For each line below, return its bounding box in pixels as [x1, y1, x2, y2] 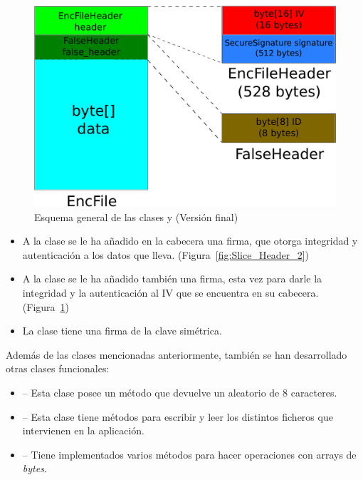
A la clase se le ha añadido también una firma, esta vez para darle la [22, 271, 322, 286]
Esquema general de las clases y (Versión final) [34, 209, 238, 224]
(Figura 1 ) [22, 299, 70, 314]
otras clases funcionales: [6, 361, 110, 376]
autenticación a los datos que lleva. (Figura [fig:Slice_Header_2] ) [22, 247, 309, 262]
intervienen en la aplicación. [22, 423, 144, 438]
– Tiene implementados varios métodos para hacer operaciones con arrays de [22, 446, 357, 461]
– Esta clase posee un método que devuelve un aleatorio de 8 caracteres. [22, 384, 337, 399]
